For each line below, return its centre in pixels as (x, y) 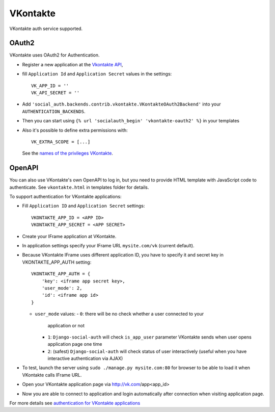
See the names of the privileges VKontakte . (67, 153)
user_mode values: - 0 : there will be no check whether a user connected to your (119, 314)
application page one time (75, 344)
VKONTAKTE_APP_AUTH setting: (57, 262)
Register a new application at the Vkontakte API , (73, 64)
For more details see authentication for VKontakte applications (75, 403)
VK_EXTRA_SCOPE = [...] (61, 142)
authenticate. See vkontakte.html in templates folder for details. (79, 187)
